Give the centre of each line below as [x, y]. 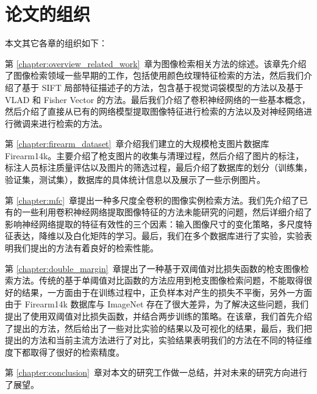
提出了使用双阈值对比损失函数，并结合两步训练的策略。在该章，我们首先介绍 [158, 316]
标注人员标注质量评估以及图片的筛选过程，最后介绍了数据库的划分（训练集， [158, 167]
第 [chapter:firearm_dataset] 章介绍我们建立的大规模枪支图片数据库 [137, 144]
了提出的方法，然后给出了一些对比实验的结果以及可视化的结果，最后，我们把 [158, 328]
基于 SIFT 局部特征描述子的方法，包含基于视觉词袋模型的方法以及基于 [162, 87]
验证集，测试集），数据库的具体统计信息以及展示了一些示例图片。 [135, 180]
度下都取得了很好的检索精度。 [65, 352]
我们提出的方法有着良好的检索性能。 [86, 248]
